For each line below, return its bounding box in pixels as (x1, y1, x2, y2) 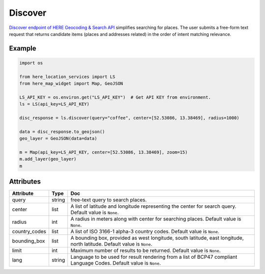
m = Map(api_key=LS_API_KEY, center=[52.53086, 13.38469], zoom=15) (19, 150, 188, 155)
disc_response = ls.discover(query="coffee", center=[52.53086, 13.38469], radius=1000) (19, 115, 240, 121)
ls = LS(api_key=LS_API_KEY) (19, 101, 90, 107)
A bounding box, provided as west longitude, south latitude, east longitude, (70, 235, 244, 242)
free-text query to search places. (70, 196, 147, 203)
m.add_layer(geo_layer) (19, 156, 77, 162)
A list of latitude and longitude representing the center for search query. (70, 203, 237, 210)
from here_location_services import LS (19, 74, 115, 80)
